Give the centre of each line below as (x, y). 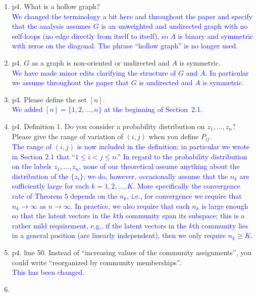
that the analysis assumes (52, 26)
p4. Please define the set (49, 99)
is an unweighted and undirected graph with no (174, 26)
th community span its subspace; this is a (181, 216)
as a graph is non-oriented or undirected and (100, 62)
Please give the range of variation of (67, 136)
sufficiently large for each (50, 186)
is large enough (225, 205)
